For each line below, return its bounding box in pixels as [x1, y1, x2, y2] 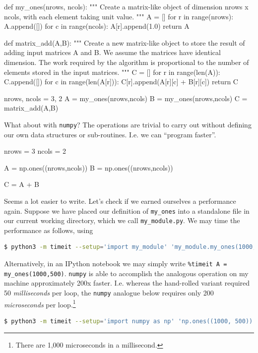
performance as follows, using [4, 225, 93, 235]
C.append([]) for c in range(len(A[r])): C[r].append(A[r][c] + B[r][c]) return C [4, 76, 238, 87]
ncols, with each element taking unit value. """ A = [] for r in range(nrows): [4, 11, 234, 21]
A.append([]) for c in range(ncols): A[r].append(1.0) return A [4, 21, 190, 31]
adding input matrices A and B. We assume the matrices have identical [4, 47, 221, 58]
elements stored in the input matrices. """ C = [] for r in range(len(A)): [4, 66, 220, 77]
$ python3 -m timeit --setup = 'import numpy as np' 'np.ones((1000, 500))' [4, 317, 257, 325]
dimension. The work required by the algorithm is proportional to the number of [4, 57, 249, 67]
